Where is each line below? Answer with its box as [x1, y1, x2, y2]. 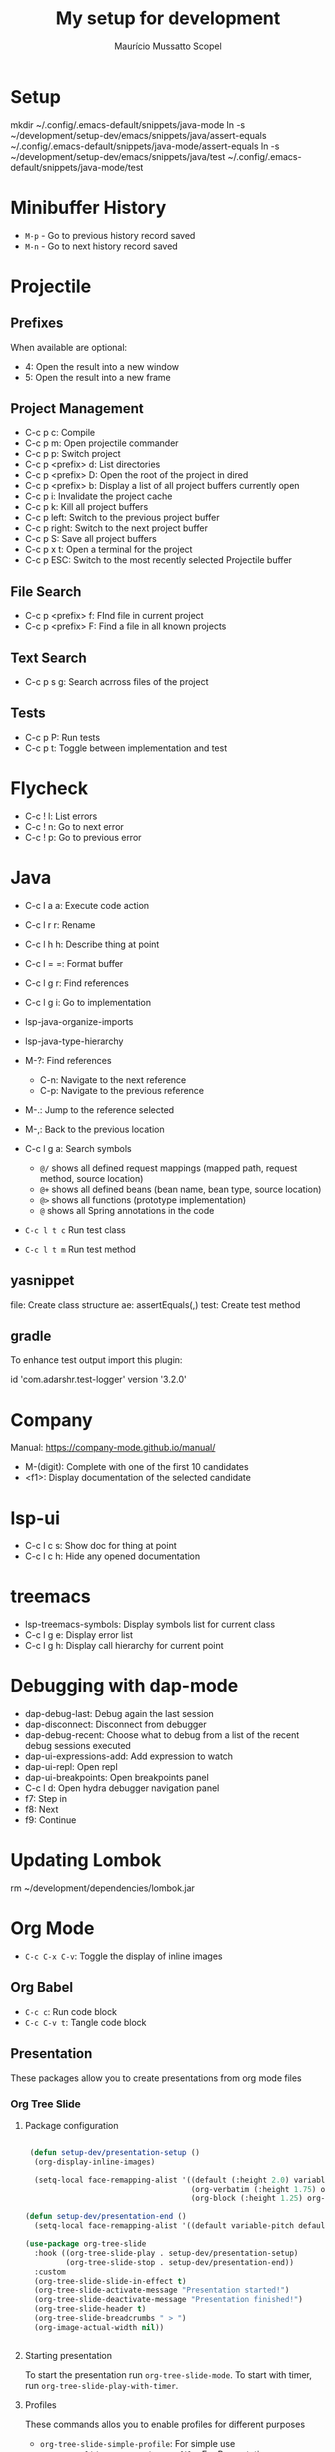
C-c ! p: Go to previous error [24, 831, 142, 843]
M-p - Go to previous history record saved [24, 229, 196, 241]
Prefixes [10, 315, 64, 332]
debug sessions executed [24, 1740, 132, 1752]
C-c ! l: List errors [24, 810, 98, 822]
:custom [34, 2267, 67, 2277]
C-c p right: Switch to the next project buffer [24, 522, 208, 534]
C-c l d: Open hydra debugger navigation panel [24, 1782, 220, 1794]
